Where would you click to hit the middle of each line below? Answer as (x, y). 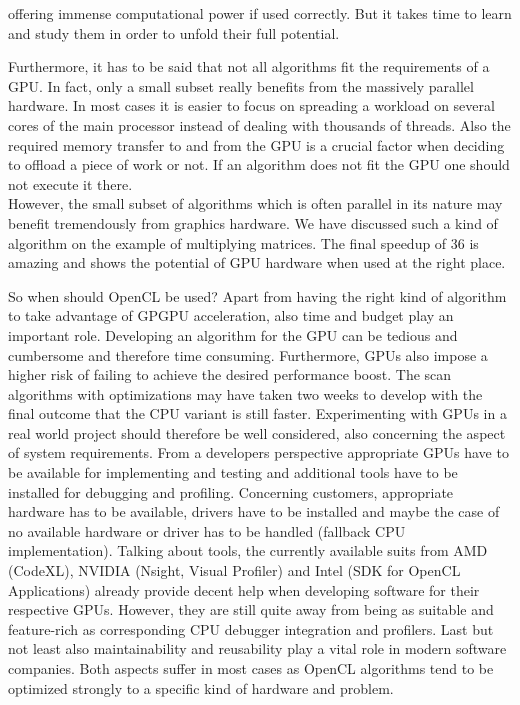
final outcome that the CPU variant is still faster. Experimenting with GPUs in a (257, 413)
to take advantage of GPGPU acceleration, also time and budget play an (231, 315)
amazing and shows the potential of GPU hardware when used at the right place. (257, 262)
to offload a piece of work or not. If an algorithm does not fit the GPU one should (259, 164)
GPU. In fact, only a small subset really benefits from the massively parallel (241, 85)
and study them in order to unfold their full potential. (174, 32)
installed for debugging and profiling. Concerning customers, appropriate (231, 491)
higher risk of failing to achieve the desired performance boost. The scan (230, 374)
